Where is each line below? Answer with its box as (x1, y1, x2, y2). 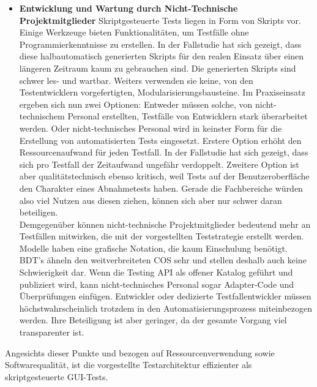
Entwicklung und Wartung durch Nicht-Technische (19, 2, 238, 14)
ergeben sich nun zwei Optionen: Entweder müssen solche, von (19, 97, 253, 110)
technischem (19, 110, 65, 122)
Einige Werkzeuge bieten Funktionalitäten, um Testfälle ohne (19, 26, 249, 39)
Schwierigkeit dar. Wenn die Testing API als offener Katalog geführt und (19, 266, 293, 279)
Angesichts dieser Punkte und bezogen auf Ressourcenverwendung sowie (5, 346, 275, 359)
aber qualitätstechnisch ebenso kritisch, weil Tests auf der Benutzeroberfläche (19, 170, 310, 182)
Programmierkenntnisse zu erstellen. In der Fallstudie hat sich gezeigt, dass (19, 37, 302, 50)
